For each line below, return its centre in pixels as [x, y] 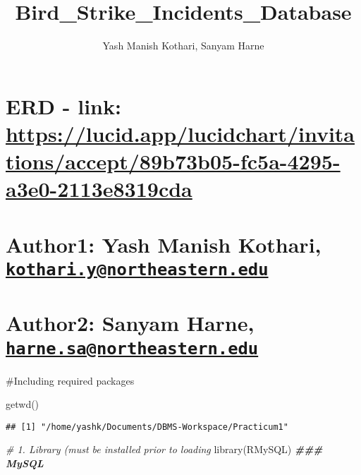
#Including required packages [70, 380]
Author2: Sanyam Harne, [130, 323]
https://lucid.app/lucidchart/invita [180, 133]
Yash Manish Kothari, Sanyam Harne [183, 46]
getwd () [23, 404]
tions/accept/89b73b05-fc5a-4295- [173, 161]
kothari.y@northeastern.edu [137, 269]
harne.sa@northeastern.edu [132, 348]
